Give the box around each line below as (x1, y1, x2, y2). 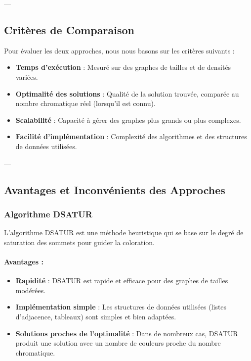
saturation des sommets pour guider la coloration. (4, 237, 155, 247)
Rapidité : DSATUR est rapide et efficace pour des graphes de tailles (15, 275, 228, 286)
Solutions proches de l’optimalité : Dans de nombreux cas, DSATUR (15, 328, 238, 338)
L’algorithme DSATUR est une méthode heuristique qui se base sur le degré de (4, 227, 244, 238)
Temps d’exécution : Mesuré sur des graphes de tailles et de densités (15, 62, 231, 72)
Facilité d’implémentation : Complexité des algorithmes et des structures (15, 131, 247, 142)
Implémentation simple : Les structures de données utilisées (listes (15, 302, 227, 312)
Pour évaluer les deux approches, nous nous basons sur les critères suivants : (4, 45, 235, 55)
